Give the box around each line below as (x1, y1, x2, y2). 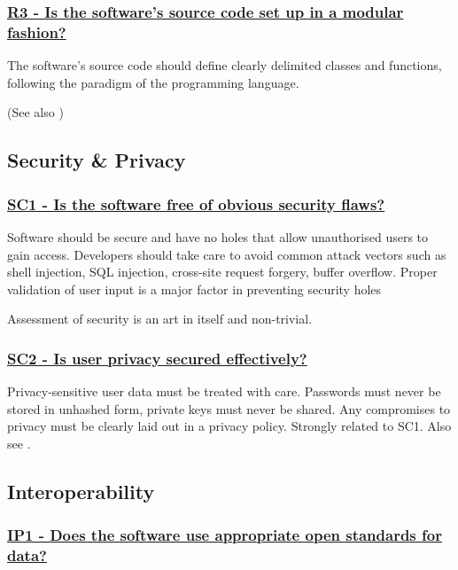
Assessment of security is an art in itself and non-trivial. (7, 309, 313, 328)
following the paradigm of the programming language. (7, 73, 299, 91)
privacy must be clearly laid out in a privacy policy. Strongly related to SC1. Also (7, 417, 452, 435)
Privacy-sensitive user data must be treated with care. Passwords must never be (7, 382, 441, 401)
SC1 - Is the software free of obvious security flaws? (7, 192, 385, 215)
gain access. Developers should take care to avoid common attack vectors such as (7, 245, 446, 263)
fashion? (7, 20, 66, 43)
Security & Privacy (7, 146, 186, 174)
